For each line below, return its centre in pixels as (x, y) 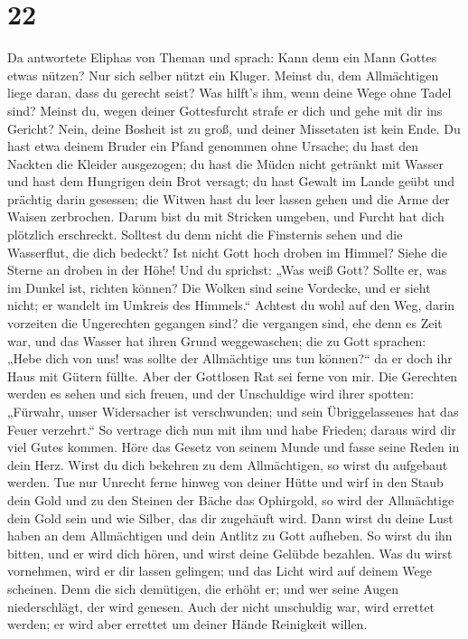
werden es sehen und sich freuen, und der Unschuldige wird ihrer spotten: (211, 394)
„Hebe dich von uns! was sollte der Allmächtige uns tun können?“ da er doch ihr (230, 358)
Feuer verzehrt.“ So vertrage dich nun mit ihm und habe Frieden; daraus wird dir (232, 429)
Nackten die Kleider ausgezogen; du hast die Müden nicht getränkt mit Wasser (226, 163)
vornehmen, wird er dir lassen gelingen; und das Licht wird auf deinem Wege (220, 571)
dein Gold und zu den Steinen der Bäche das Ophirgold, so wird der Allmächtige (231, 499)
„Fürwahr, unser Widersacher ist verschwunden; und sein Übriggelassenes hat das (233, 411)
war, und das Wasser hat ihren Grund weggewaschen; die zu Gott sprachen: (217, 340)
